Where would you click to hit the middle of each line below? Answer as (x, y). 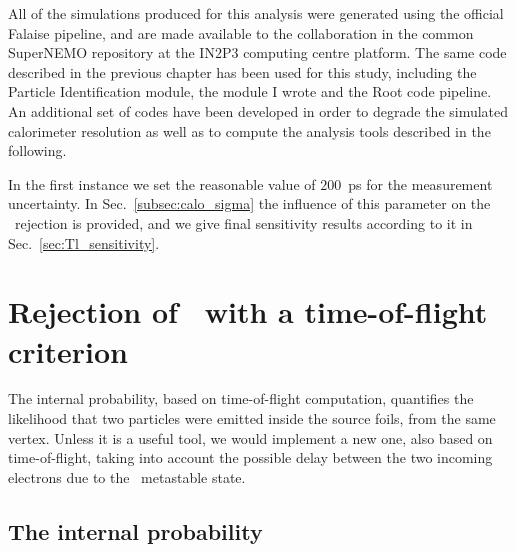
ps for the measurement (420, 183)
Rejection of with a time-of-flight (248, 311)
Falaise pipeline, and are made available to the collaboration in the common (241, 32)
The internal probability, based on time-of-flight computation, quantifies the (241, 398)
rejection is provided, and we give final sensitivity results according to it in (243, 222)
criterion (68, 350)
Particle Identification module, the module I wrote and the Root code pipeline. (250, 91)
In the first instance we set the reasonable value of (162, 183)
